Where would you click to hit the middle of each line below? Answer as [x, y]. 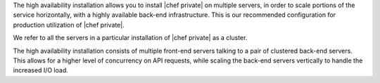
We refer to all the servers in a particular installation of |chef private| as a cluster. [130, 38]
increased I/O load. [40, 70]
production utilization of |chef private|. [69, 25]
